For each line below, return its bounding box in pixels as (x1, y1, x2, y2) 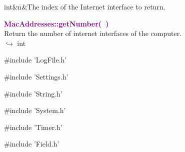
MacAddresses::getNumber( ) (4, 18, 109, 28)
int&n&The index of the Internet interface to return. (4, 1, 165, 11)
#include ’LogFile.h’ (4, 54, 67, 65)
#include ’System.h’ (4, 105, 66, 115)
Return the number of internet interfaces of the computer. (4, 28, 182, 38)
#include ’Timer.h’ (4, 121, 62, 132)
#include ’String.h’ (4, 88, 62, 98)
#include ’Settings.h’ (4, 71, 68, 81)
